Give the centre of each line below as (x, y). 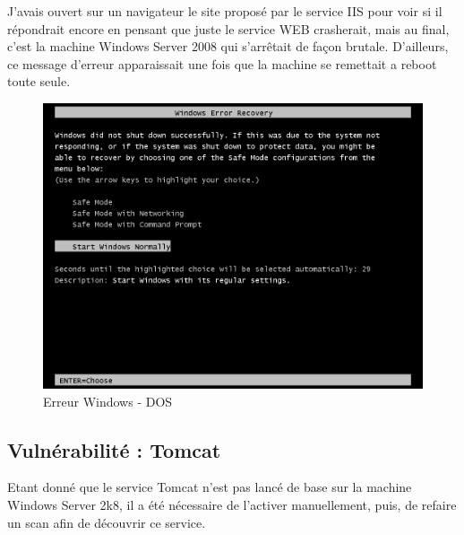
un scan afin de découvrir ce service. (107, 522)
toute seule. (39, 81)
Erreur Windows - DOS (108, 401)
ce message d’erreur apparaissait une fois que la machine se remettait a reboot (222, 63)
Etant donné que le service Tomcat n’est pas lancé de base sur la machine (210, 487)
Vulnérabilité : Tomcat (114, 449)
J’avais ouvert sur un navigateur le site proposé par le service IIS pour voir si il (225, 11)
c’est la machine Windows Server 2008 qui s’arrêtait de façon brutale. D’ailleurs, (228, 46)
